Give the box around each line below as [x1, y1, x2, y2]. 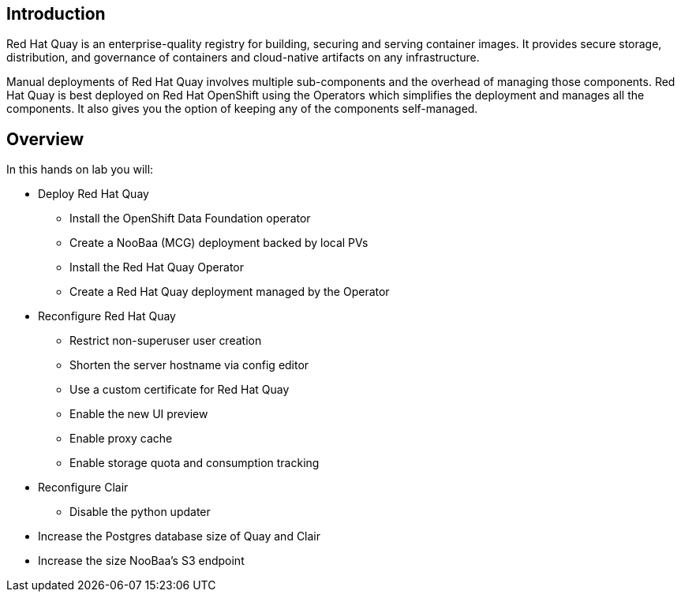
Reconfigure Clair [38, 480, 129, 495]
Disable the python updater [69, 505, 211, 519]
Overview [6, 129, 84, 149]
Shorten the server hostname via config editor [69, 358, 309, 372]
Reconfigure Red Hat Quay [38, 309, 176, 323]
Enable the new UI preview [69, 407, 208, 421]
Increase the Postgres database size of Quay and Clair [38, 529, 321, 544]
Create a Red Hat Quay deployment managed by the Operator [69, 285, 390, 299]
